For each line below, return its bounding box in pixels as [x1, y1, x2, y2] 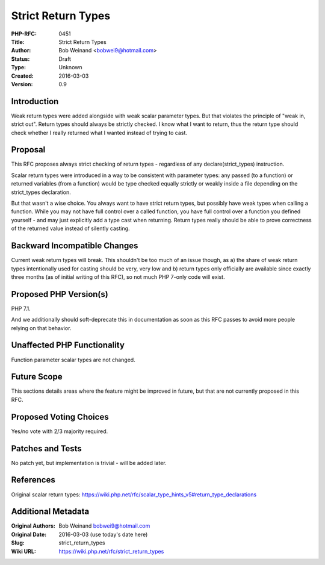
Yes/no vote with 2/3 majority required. [11, 428, 108, 435]
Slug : [11, 539, 25, 546]
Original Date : [11, 531, 47, 538]
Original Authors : [11, 522, 55, 529]
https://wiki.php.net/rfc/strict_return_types [58, 548, 164, 555]
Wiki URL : [11, 548, 36, 555]
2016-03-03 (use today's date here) [58, 531, 148, 538]
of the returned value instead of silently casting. [11, 225, 130, 232]
